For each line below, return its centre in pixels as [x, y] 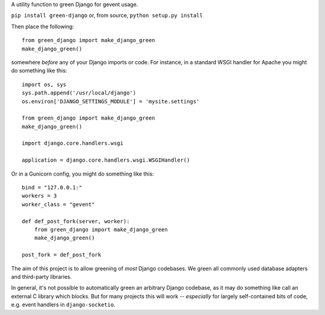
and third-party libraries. [42, 277]
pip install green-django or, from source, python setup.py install [107, 16]
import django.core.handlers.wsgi [73, 143]
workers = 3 [39, 196]
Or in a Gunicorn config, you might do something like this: [82, 174]
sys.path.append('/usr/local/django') [79, 93]
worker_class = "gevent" [58, 204]
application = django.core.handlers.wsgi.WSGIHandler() [106, 160]
